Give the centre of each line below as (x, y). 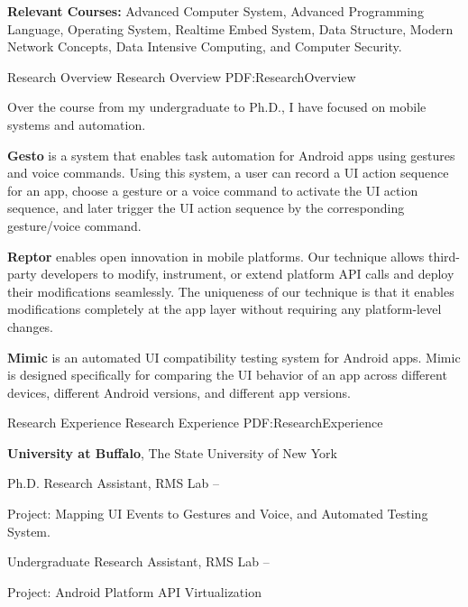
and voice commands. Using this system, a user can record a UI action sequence (228, 173)
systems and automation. (77, 124)
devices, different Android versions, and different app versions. (179, 392)
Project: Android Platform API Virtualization (134, 591)
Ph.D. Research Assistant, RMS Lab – (114, 483)
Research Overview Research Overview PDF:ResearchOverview (182, 76)
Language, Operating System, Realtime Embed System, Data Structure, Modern (230, 28)
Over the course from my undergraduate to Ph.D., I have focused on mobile (217, 107)
